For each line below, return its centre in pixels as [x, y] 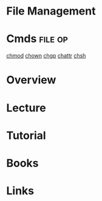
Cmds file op [37, 39]
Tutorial [26, 135]
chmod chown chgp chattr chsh [46, 56]
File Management [51, 11]
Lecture [26, 108]
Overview [31, 80]
